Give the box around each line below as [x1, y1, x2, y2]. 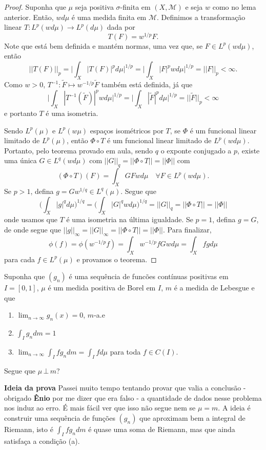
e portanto [4, 107, 37, 118]
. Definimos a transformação [157, 11, 245, 22]
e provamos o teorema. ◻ [76, 253, 157, 264]
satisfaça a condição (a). [4, 435, 80, 446]
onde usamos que [4, 214, 57, 225]
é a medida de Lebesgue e [174, 282, 255, 293]
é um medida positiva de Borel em [48, 282, 156, 293]
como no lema [212, 2, 256, 12]
